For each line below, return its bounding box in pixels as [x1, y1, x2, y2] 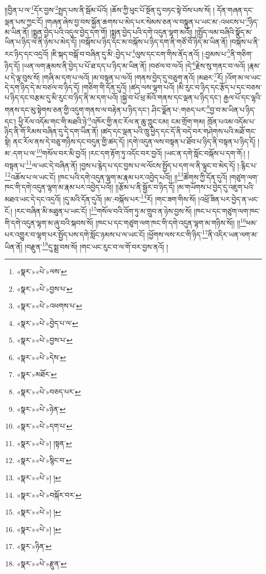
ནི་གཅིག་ [230, 48, 253, 59]
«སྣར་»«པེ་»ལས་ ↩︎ [16, 266, 67, 276]
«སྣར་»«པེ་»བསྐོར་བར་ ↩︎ [16, 489, 82, 500]
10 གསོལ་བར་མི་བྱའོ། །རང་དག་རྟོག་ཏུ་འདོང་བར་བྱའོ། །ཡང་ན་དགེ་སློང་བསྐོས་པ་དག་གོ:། [36, 146, 246, 158]
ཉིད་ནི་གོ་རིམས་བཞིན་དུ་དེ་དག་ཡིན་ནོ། [5, 126, 99, 137]
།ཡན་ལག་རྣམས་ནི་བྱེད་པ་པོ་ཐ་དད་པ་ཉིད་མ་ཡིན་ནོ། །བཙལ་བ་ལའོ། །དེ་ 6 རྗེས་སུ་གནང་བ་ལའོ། [22, 58, 246, 71]
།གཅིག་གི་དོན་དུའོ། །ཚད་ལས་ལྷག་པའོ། [82, 82, 175, 93]
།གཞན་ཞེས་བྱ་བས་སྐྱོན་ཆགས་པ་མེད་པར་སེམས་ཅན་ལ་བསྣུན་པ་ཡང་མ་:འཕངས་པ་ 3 [45, 15, 249, 27]
